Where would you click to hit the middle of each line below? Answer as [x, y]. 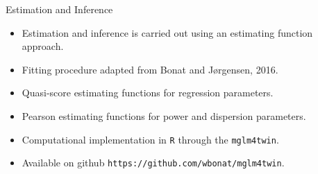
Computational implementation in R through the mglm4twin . [150, 139]
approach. [43, 46]
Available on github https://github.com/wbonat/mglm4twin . [153, 163]
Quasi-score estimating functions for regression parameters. [148, 93]
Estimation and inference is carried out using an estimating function [167, 32]
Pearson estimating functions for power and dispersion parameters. [164, 115]
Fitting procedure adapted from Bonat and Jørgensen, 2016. [150, 69]
